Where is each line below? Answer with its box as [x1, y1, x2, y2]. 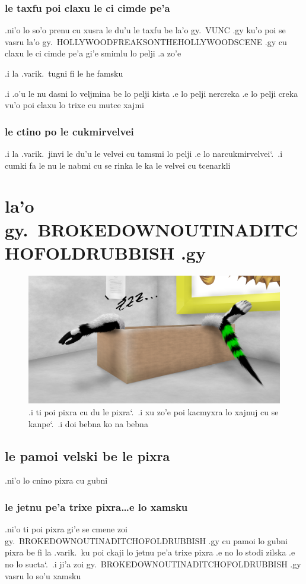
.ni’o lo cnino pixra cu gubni [5, 474, 108, 487]
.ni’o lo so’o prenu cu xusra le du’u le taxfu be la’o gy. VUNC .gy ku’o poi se [5, 24, 286, 36]
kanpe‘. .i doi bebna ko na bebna [28, 417, 148, 430]
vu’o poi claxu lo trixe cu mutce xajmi [5, 99, 144, 111]
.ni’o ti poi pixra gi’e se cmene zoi [5, 523, 128, 535]
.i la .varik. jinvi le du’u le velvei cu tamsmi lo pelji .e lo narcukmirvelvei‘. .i [5, 147, 283, 159]
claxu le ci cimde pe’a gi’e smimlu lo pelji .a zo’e [5, 47, 181, 59]
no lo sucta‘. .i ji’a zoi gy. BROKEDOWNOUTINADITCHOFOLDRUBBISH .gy [5, 557, 301, 570]
